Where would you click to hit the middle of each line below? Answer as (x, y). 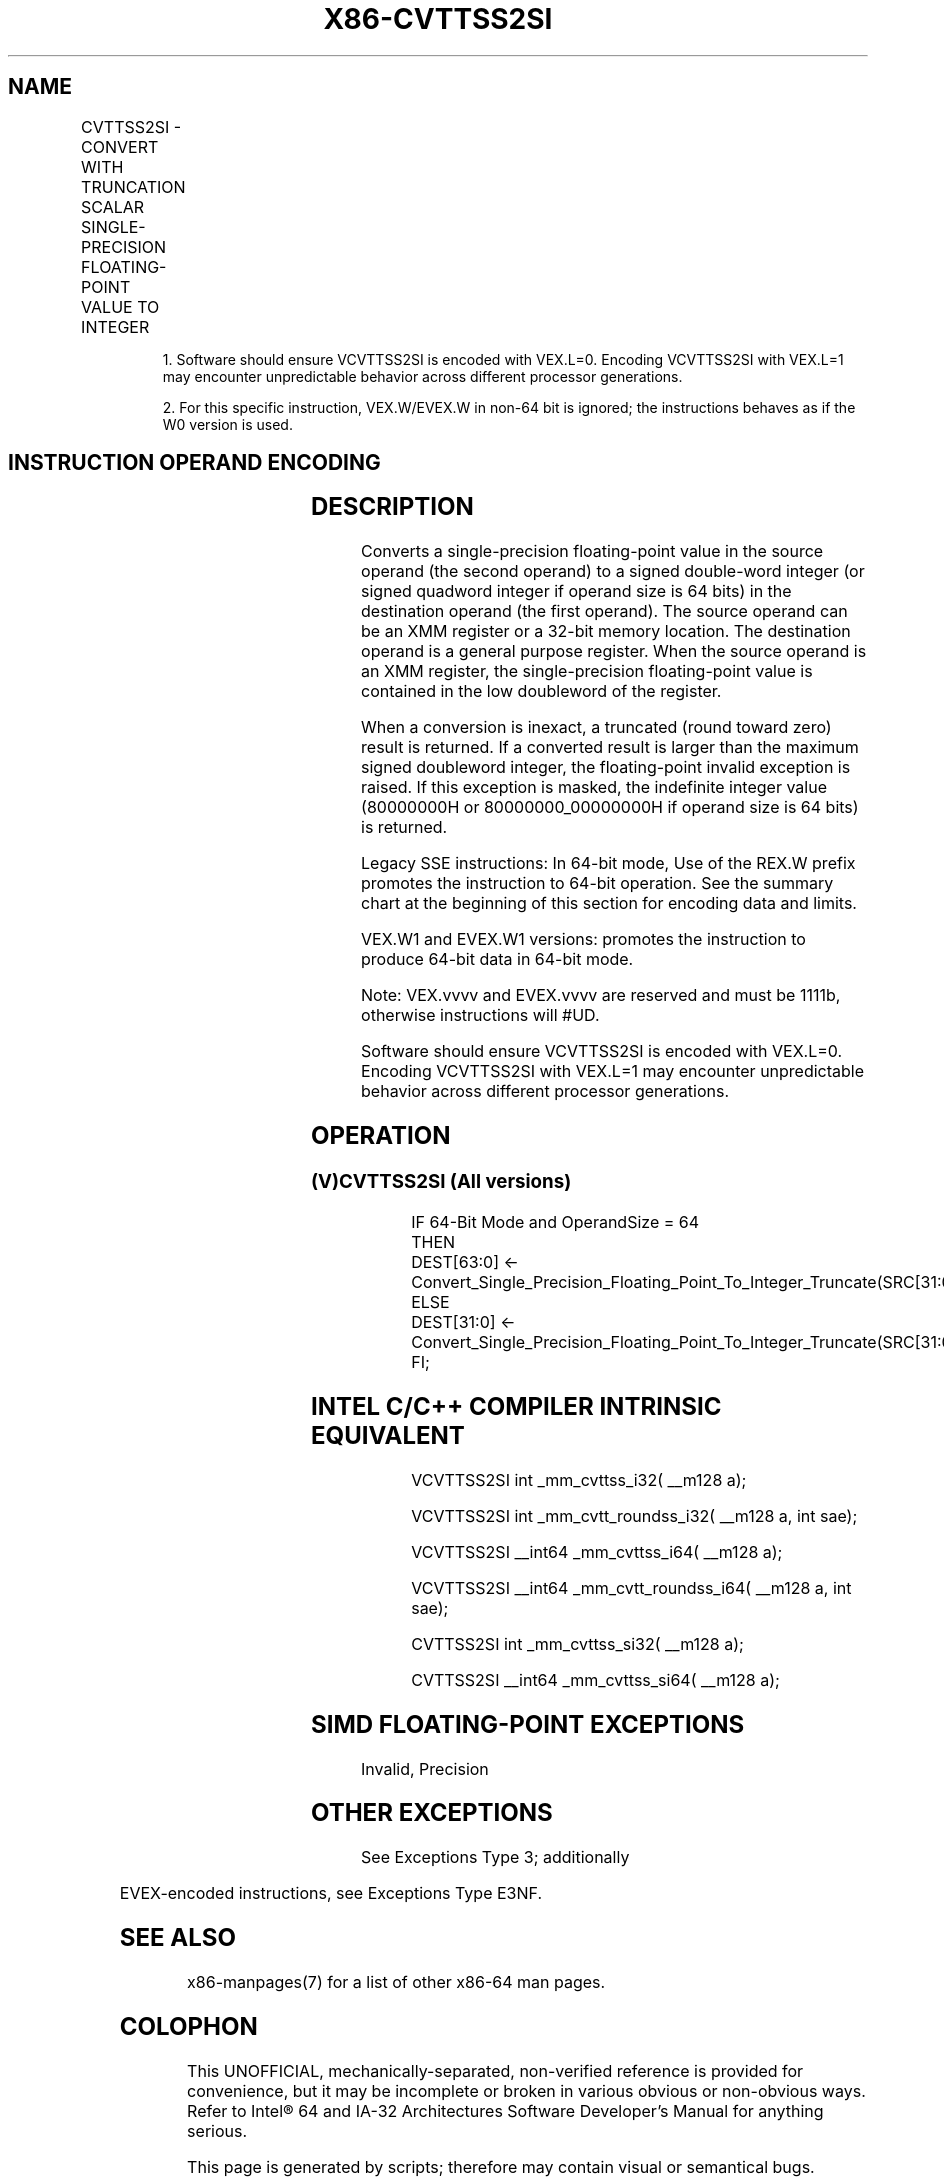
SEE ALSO (178, 1938)
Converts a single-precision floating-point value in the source (592, 551)
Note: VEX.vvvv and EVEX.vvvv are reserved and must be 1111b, (601, 995)
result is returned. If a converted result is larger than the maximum (610, 747)
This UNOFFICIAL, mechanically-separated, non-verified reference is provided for (495, 2070)
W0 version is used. (227, 424)
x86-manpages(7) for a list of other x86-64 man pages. (396, 1982)
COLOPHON (188, 2027)
